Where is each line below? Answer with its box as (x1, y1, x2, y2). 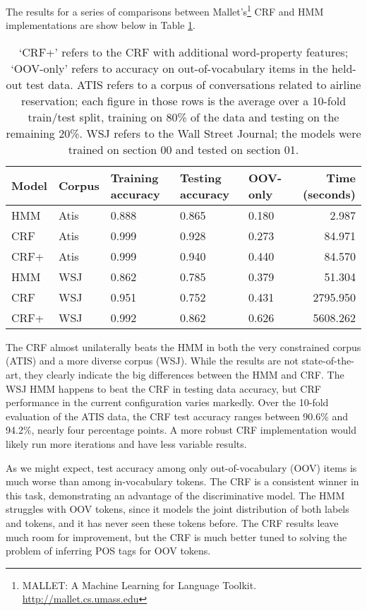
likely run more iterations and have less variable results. (6, 437, 247, 451)
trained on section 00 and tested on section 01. (68, 141, 299, 158)
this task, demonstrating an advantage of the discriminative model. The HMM (6, 487, 345, 502)
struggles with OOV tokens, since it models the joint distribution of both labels (6, 502, 349, 516)
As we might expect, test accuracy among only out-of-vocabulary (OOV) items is (6, 460, 357, 475)
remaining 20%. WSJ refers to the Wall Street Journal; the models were (6, 124, 361, 141)
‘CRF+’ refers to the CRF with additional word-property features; (18, 43, 349, 60)
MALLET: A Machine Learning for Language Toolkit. (22, 577, 257, 592)
